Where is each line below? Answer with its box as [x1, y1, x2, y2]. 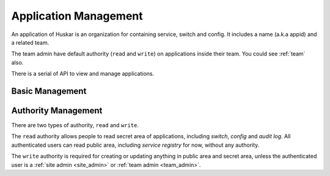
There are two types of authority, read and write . [11, 122, 139, 129]
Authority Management [11, 105, 103, 116]
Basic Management [11, 86, 87, 96]
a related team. [11, 38, 50, 46]
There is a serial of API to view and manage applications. [11, 70, 155, 78]
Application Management [11, 9, 143, 23]
